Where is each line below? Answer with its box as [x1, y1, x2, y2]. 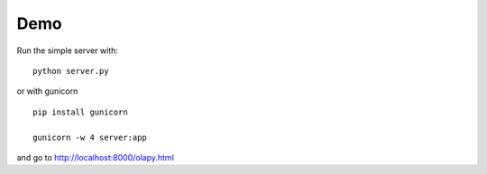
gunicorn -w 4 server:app [32, 132, 148, 142]
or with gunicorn [16, 86, 78, 96]
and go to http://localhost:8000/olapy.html [16, 151, 175, 162]
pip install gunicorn [32, 106, 128, 117]
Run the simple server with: [16, 45, 119, 56]
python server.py [32, 66, 109, 76]
